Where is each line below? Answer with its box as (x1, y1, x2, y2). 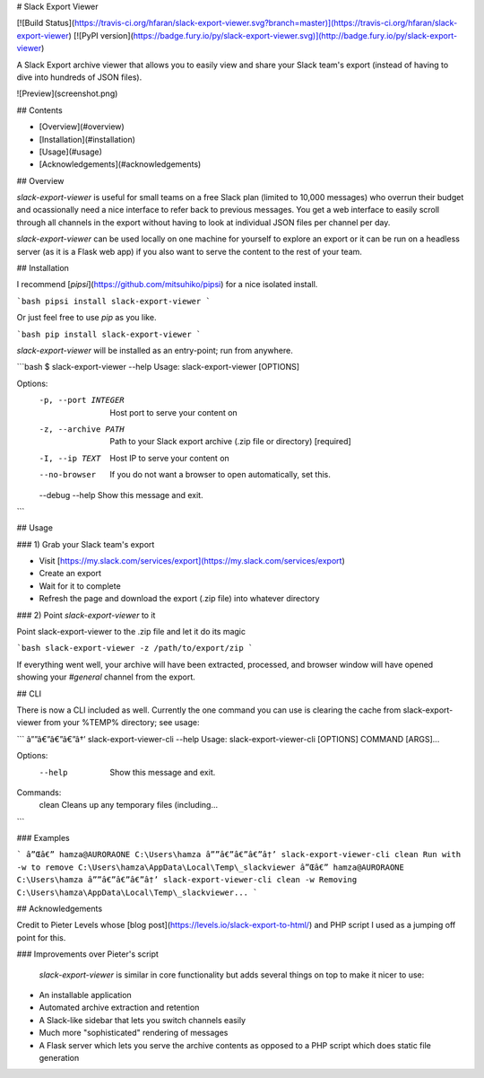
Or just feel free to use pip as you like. (16, 312, 157, 323)
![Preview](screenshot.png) (16, 88, 118, 99)
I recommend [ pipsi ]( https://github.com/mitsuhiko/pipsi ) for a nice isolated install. (16, 279, 318, 290)
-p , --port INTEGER (39, 395, 125, 406)
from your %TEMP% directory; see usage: (43, 717, 200, 728)
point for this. (16, 932, 66, 942)
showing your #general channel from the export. (16, 671, 196, 682)
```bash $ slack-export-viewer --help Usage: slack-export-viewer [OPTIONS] (16, 362, 300, 372)
